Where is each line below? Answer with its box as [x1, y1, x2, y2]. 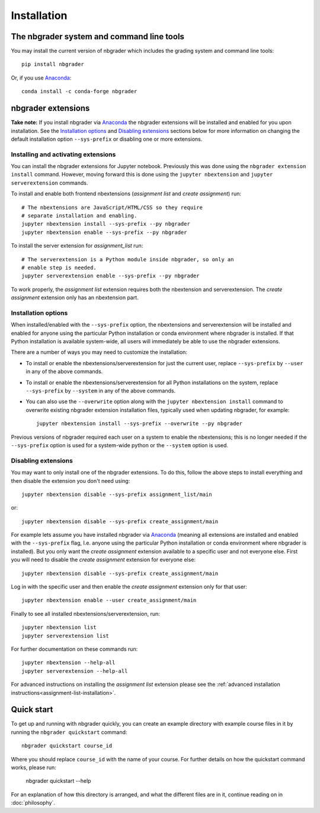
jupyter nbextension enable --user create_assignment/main [21, 597, 197, 604]
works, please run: [11, 764, 56, 771]
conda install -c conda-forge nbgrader [21, 88, 137, 95]
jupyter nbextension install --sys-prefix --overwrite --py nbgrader [36, 420, 243, 427]
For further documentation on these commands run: [11, 645, 138, 653]
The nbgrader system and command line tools [11, 31, 185, 42]
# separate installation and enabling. [21, 213, 137, 219]
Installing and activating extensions [11, 150, 116, 159]
